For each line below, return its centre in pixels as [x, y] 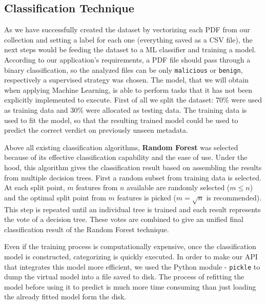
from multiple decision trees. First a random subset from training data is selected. [133, 177]
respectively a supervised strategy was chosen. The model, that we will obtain [126, 80]
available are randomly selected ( [178, 187]
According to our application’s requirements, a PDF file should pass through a [127, 59]
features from [97, 187]
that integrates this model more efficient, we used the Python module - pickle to [132, 266]
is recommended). [234, 197]
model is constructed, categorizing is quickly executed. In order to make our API [131, 256]
